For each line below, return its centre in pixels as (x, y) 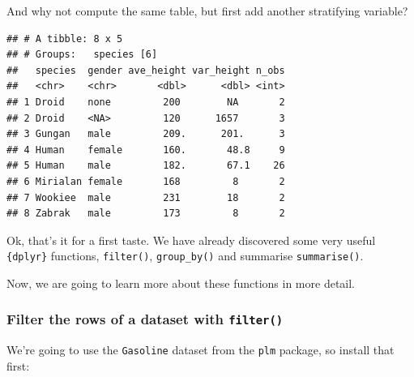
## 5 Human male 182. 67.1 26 (146, 166)
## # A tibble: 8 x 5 (65, 39)
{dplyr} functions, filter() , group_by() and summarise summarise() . (185, 256)
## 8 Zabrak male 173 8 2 (146, 214)
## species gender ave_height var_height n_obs (146, 70)
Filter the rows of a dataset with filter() (145, 319)
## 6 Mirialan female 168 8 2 (146, 181)
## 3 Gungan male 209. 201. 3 (146, 134)
